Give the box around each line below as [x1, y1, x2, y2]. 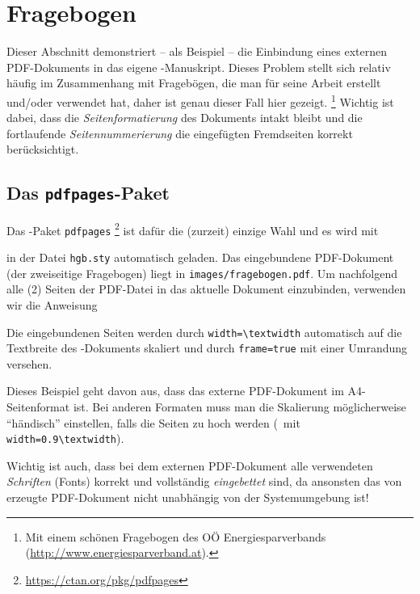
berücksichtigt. [6, 141, 79, 158]
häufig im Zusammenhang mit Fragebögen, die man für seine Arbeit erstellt [6, 74, 381, 91]
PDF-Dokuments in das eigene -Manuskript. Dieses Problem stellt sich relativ [6, 58, 391, 75]
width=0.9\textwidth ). [6, 430, 124, 447]
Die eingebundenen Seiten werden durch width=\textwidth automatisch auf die [6, 323, 402, 340]
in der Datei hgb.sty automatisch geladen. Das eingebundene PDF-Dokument [6, 249, 394, 266]
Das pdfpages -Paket [6, 180, 170, 205]
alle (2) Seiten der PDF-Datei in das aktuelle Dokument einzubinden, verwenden [6, 280, 406, 297]
